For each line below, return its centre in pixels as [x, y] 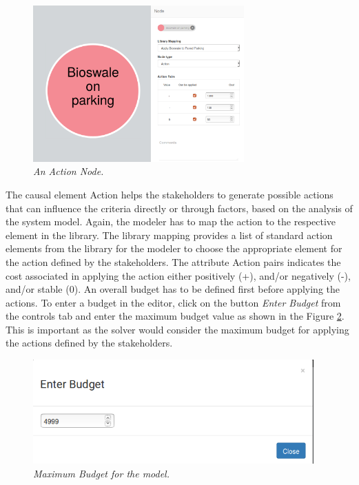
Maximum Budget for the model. [102, 473]
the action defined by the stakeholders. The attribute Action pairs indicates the [173, 261]
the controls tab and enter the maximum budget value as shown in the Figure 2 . [175, 316]
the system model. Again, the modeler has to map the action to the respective [171, 221]
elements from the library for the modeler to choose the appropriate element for [174, 248]
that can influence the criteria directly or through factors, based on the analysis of [179, 208]
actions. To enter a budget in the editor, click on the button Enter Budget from [173, 302]
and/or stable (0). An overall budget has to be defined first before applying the [173, 289]
